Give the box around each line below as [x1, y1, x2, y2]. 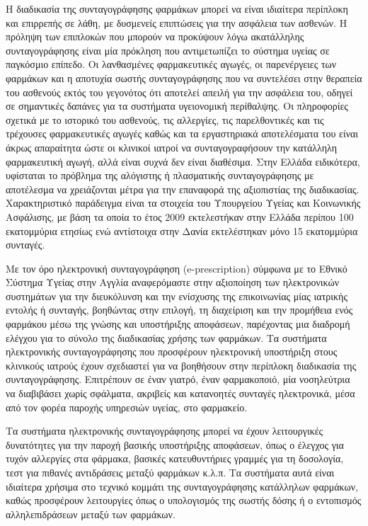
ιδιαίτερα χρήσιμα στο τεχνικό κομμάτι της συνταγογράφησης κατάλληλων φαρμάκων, [6, 479, 358, 493]
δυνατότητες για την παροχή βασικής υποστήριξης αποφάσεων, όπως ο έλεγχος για [6, 437, 344, 452]
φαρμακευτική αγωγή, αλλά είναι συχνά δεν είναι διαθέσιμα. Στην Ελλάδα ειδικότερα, [6, 154, 360, 168]
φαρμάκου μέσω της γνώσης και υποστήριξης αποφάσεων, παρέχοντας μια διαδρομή [6, 316, 350, 331]
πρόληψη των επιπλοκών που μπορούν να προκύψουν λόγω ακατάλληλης [6, 29, 304, 44]
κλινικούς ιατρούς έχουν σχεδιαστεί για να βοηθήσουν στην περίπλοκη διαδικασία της [6, 358, 357, 372]
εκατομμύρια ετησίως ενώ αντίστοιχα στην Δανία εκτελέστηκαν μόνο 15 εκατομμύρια [6, 223, 358, 238]
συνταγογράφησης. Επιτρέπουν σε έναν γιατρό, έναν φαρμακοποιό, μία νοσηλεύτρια [6, 372, 350, 387]
